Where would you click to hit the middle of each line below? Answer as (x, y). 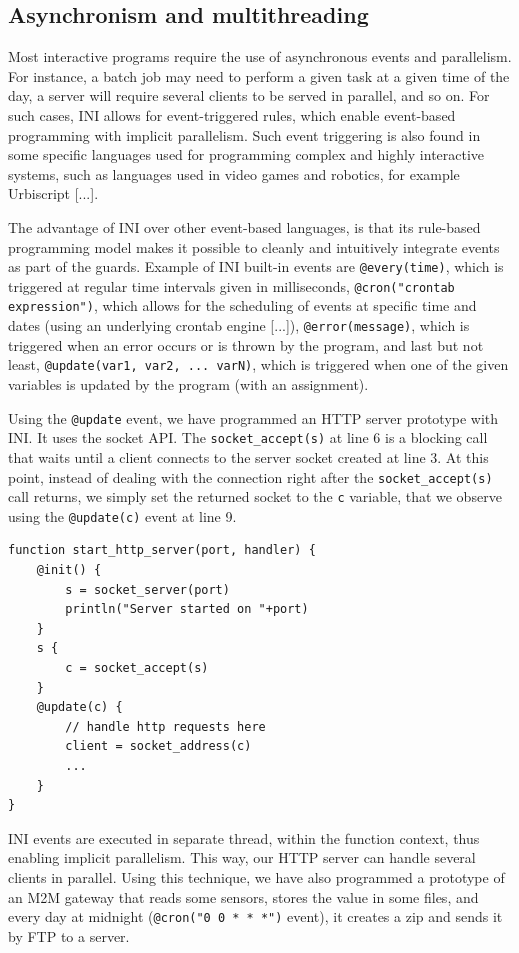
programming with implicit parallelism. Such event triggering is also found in (244, 134)
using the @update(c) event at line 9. (122, 515)
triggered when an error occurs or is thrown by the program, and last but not (246, 344)
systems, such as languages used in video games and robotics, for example (234, 173)
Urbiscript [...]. (53, 193)
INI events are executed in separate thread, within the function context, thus (244, 837)
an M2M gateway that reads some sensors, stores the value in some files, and (243, 896)
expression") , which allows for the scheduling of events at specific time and (242, 305)
